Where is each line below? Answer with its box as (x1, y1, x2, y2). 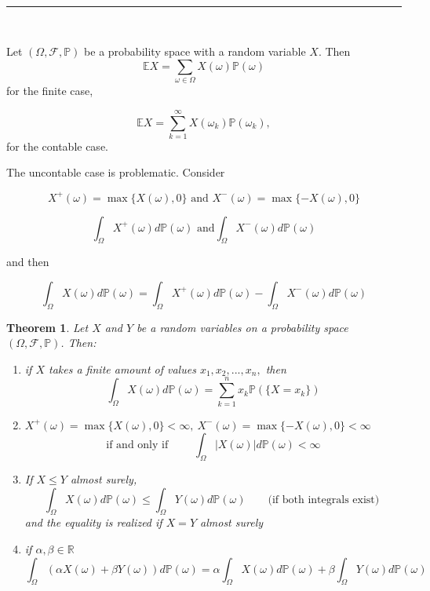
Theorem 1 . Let (6, 319, 89, 335)
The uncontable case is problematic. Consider (6, 164, 225, 181)
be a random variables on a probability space (137, 319, 348, 335)
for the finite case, (6, 82, 93, 99)
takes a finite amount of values (49, 360, 196, 377)
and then (6, 254, 49, 270)
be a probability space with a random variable (84, 43, 306, 60)
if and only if (106, 440, 169, 451)
